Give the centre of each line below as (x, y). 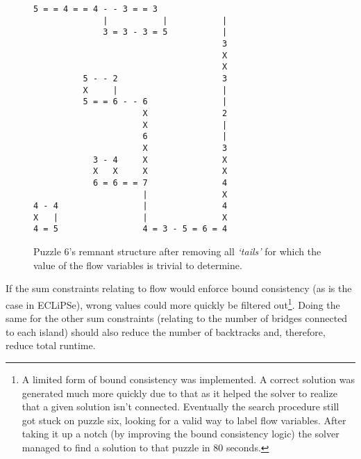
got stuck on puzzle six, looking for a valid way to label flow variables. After (184, 420)
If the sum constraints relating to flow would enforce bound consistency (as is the (179, 288)
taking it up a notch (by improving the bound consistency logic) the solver (180, 434)
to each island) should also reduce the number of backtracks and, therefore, (166, 331)
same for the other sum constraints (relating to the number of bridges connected (177, 318)
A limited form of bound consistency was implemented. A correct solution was (188, 379)
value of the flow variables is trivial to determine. (138, 265)
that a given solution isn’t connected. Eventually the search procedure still (180, 406)
